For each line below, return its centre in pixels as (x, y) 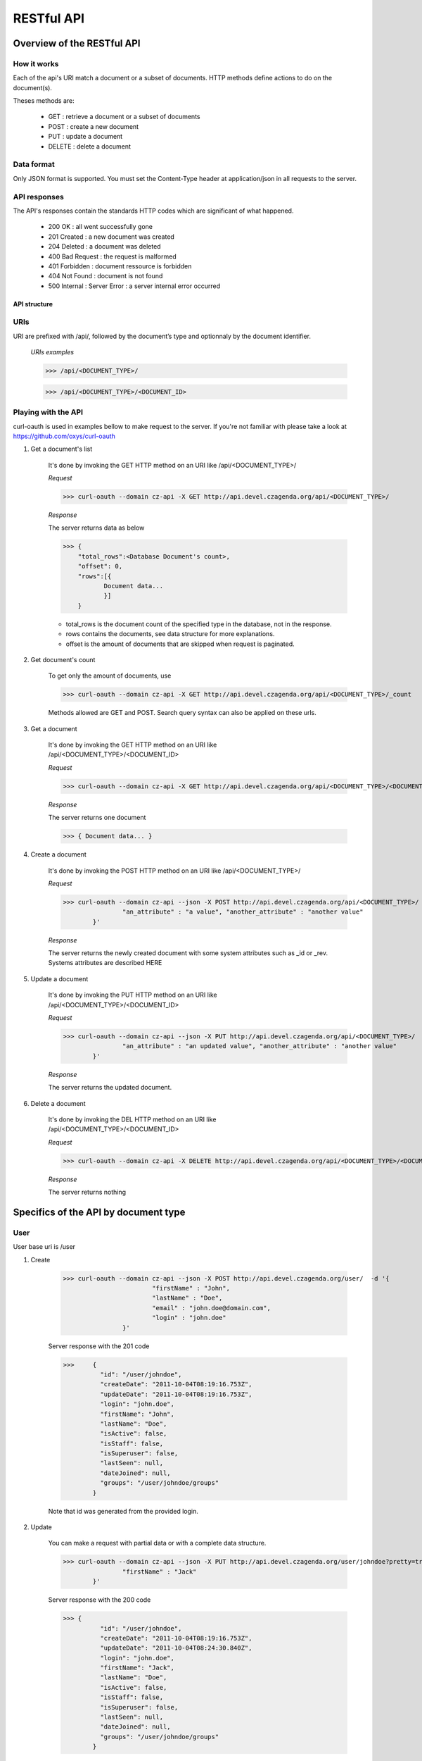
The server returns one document (97, 818)
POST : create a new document (94, 126)
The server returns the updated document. (110, 1088)
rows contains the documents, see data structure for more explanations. (170, 634)
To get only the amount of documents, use (110, 676)
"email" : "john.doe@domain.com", (211, 1308)
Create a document (59, 854)
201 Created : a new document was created (111, 237)
